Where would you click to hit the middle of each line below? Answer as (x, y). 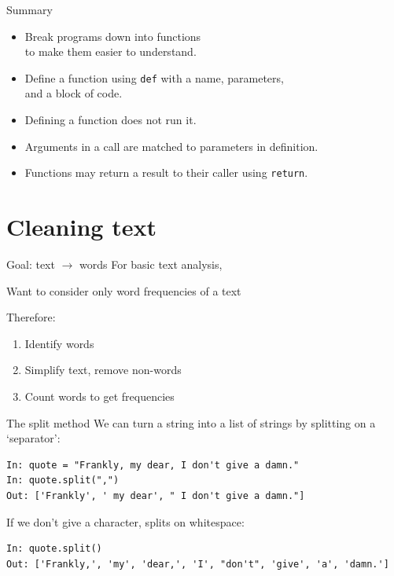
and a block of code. (74, 93)
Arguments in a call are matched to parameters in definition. (171, 146)
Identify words (59, 343)
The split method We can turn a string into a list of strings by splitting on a (191, 422)
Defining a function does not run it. (110, 120)
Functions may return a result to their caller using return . (166, 172)
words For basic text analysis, (151, 264)
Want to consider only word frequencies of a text (124, 290)
